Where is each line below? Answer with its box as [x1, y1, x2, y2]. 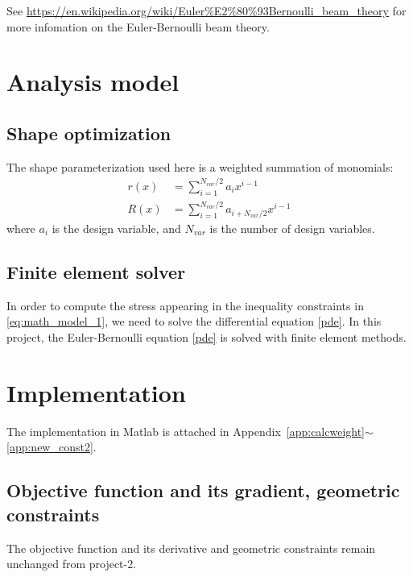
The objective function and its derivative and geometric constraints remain [6, 539, 376, 556]
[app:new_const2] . [6, 438, 97, 455]
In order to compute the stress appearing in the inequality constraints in [6, 297, 364, 313]
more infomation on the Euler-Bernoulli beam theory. [6, 18, 270, 35]
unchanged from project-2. [6, 555, 137, 572]
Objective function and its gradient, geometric [6, 478, 400, 503]
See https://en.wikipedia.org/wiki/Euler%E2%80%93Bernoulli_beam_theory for [6, 2, 407, 19]
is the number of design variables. [209, 220, 375, 237]
